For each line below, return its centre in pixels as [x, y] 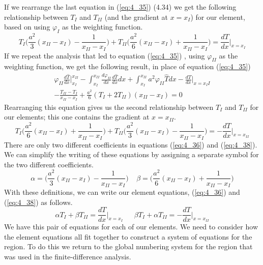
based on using [27, 27]
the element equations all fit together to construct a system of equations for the [128, 236]
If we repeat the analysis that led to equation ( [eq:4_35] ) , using [105, 55]
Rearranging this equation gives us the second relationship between [109, 107]
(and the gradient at [136, 17]
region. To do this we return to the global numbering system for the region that [128, 246]
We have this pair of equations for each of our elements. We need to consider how [131, 227]
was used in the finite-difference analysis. [68, 256]
